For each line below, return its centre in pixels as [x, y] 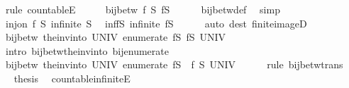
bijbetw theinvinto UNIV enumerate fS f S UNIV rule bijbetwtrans [174, 64]
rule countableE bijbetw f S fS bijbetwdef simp [143, 9]
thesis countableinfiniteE [72, 78]
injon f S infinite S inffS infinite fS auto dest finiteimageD [156, 23]
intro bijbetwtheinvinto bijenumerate [87, 50]
